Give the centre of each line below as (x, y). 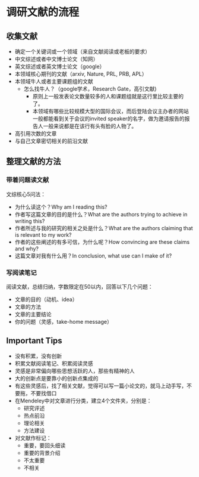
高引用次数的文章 (36, 134)
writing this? (30, 221)
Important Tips (34, 341)
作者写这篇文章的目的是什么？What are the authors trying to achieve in (101, 214)
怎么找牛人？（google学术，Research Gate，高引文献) (90, 89)
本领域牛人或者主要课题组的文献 (54, 81)
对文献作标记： (33, 438)
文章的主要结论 (33, 314)
